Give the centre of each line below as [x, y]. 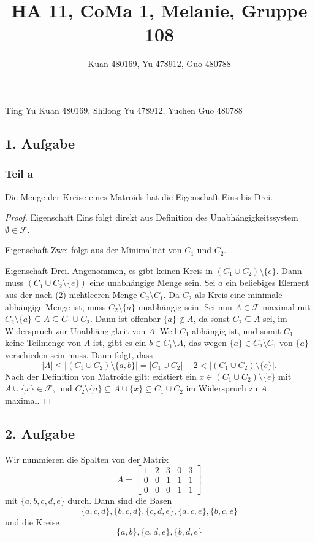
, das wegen [205, 343]
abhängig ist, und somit [237, 330]
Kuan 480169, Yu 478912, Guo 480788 [159, 64]
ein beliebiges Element [268, 282]
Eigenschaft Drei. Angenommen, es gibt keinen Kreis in [109, 270]
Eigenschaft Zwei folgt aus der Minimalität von [93, 250]
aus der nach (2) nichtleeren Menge [71, 295]
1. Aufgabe [40, 143]
